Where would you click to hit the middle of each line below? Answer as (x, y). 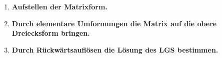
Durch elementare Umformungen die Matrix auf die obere (114, 23)
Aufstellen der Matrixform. (59, 6)
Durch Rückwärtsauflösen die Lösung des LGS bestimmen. (115, 49)
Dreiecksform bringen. (51, 33)
